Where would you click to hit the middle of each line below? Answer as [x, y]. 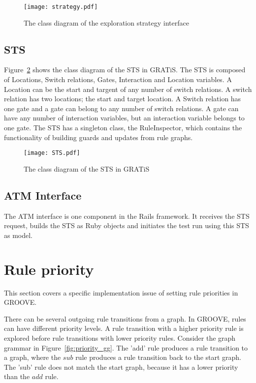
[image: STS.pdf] [52, 153]
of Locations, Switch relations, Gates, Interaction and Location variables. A [118, 79]
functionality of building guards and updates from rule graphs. [98, 137]
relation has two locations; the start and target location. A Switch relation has [123, 99]
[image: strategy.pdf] [61, 7]
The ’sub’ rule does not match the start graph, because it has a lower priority [121, 367]
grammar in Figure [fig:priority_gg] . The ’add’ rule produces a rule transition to [126, 347]
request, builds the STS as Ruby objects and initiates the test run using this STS [127, 225]
